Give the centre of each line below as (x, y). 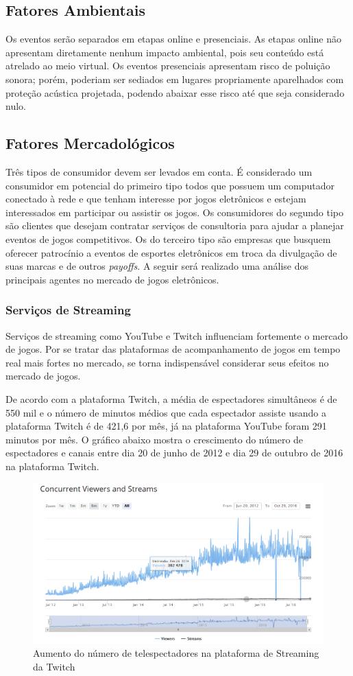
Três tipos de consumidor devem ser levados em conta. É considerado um (159, 171)
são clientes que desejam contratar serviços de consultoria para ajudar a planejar (175, 225)
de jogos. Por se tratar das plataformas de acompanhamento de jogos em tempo (173, 349)
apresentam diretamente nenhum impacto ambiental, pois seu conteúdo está (165, 52)
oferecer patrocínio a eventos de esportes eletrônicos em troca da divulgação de (171, 252)
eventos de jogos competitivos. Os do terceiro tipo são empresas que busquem (168, 238)
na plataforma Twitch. (52, 466)
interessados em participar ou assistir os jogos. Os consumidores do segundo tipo (175, 212)
